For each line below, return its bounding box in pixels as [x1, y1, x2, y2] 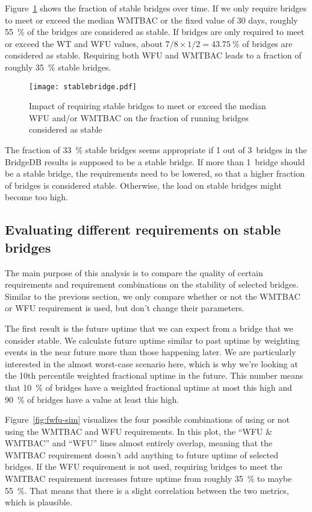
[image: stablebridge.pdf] [29, 82, 137, 91]
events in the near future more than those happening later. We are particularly [5, 346, 296, 358]
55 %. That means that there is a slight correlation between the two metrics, [5, 484, 289, 496]
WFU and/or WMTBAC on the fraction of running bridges [29, 111, 249, 124]
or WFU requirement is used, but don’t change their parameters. [5, 302, 245, 314]
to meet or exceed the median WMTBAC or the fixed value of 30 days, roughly [5, 13, 298, 26]
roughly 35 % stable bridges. [5, 60, 111, 73]
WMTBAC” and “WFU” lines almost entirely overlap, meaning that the [5, 437, 272, 449]
